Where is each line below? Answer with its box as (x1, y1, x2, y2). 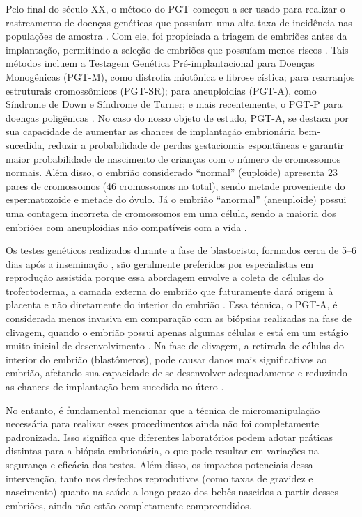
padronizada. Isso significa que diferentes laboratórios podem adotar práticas (6, 429, 333, 444)
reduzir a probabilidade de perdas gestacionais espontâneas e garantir (47, 137, 345, 152)
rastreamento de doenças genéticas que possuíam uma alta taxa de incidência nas (6, 15, 352, 29)
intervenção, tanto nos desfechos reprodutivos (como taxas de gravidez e (6, 470, 313, 485)
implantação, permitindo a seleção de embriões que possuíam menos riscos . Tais (6, 42, 349, 56)
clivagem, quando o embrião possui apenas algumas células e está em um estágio (6, 324, 349, 339)
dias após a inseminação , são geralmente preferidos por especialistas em (6, 256, 314, 271)
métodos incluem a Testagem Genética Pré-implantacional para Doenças (6, 56, 315, 70)
